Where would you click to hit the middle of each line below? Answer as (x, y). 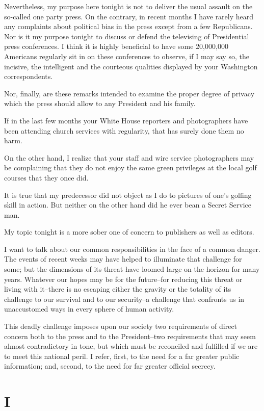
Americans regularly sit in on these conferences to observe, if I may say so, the (127, 56)
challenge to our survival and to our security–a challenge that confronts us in (124, 299)
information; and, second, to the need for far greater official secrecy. (110, 366)
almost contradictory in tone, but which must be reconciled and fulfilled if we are (131, 346)
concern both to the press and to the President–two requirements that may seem (130, 336)
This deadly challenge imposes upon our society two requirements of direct (121, 326)
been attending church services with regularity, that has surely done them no (124, 130)
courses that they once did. (46, 177)
